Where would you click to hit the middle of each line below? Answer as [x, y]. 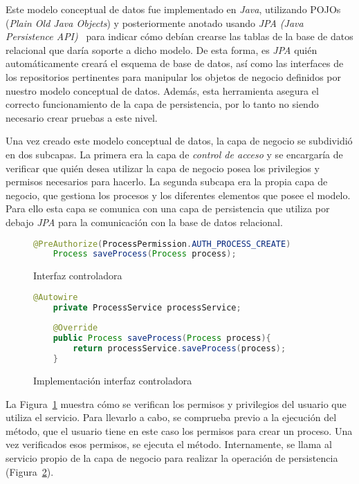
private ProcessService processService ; [147, 307]
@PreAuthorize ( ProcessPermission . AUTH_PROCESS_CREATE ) [162, 244]
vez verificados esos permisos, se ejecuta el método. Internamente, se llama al [169, 444]
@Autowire [56, 297]
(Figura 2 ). [30, 471]
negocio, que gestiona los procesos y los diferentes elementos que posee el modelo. [178, 195]
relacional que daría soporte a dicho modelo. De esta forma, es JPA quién [162, 49]
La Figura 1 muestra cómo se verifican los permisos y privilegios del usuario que [176, 403]
